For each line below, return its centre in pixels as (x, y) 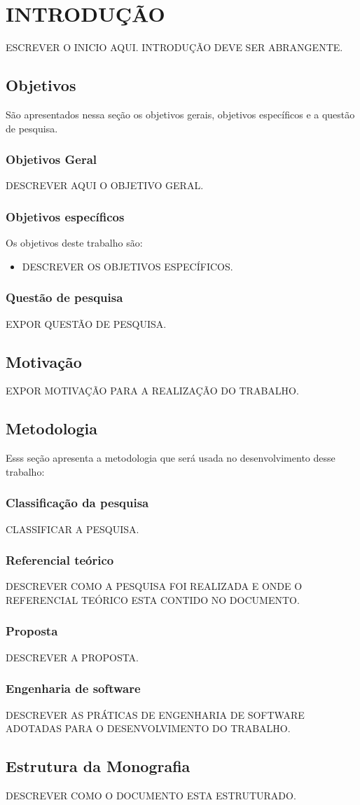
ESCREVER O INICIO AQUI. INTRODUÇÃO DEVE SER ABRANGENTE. (174, 47)
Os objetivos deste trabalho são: (74, 243)
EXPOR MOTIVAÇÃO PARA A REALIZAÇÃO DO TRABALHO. (152, 391)
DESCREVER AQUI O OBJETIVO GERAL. (105, 185)
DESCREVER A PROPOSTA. (72, 657)
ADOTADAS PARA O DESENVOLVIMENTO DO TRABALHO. (148, 728)
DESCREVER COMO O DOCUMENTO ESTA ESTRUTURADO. (151, 795)
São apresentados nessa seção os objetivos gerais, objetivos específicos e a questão (180, 114)
